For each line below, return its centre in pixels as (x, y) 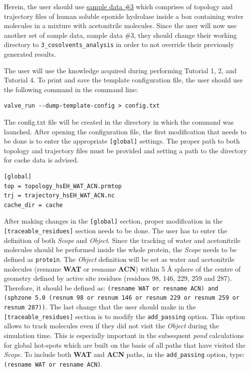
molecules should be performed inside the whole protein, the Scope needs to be (120, 250)
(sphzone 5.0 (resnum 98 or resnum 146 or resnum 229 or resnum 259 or (122, 298)
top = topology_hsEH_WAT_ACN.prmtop (63, 186)
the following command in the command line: (71, 89)
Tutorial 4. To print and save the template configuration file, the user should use (123, 80)
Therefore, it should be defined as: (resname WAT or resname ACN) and (111, 287)
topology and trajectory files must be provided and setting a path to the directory (125, 150)
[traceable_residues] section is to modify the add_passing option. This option (125, 316)
